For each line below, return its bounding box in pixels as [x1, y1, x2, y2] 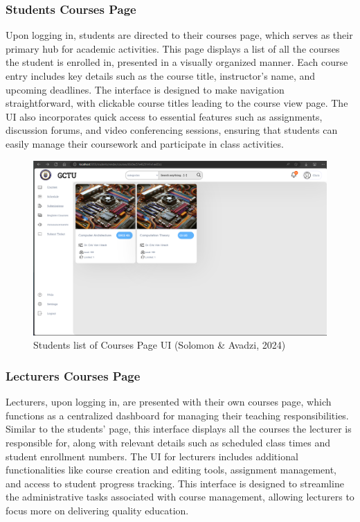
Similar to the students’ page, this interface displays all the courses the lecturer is [6, 421, 352, 436]
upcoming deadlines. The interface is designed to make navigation [6, 82, 285, 96]
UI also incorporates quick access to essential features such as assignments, [6, 109, 323, 123]
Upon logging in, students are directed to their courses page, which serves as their [6, 28, 353, 42]
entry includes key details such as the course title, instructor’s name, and [6, 69, 316, 82]
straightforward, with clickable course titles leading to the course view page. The [6, 96, 348, 110]
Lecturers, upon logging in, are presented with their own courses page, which [6, 394, 332, 409]
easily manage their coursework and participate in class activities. [6, 136, 284, 150]
